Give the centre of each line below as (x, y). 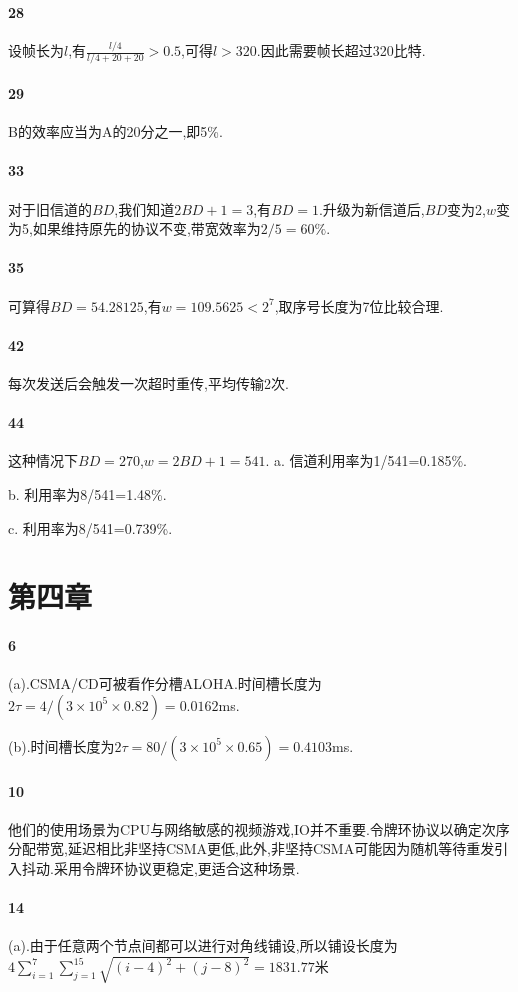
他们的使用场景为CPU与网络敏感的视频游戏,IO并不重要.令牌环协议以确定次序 (259, 828)
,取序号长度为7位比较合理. (359, 305)
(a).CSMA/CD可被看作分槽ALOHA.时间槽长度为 (165, 683)
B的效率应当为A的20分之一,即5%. (115, 131)
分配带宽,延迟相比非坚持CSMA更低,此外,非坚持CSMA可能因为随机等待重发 (251, 848)
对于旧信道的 (50, 208)
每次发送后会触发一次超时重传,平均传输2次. (148, 382)
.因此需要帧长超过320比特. (341, 50)
